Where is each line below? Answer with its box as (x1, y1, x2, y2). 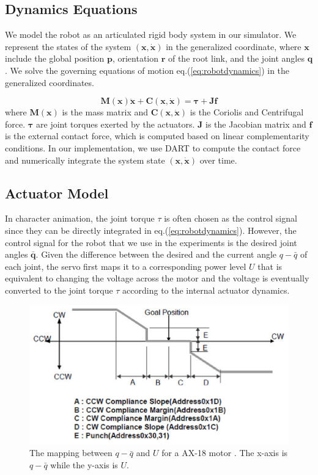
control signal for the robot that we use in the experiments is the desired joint (5, 236, 297, 248)
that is (257, 259, 283, 272)
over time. (199, 153, 237, 166)
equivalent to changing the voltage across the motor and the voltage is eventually (5, 272, 309, 285)
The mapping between (29, 446, 113, 459)
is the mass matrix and (62, 106, 149, 118)
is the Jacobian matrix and (205, 117, 306, 130)
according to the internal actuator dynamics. (122, 283, 290, 296)
